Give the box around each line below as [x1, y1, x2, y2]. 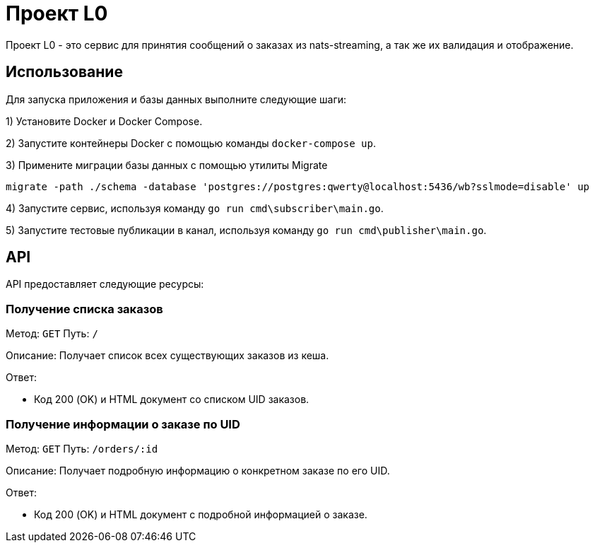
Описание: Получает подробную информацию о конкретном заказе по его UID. [6, 464, 390, 477]
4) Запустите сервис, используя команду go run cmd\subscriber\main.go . [6, 202, 384, 214]
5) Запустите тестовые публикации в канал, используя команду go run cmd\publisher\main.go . [6, 223, 487, 236]
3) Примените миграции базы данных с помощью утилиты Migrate [6, 158, 328, 171]
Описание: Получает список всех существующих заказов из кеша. [6, 349, 329, 362]
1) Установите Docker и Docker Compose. [6, 115, 203, 127]
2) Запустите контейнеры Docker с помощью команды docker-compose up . [6, 136, 376, 149]
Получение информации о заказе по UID [6, 416, 240, 431]
